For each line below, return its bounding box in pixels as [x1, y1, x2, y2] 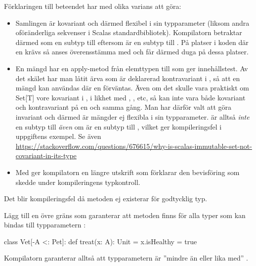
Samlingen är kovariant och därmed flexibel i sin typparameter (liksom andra [15, 17, 250, 28]
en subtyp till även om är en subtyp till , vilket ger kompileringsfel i [15, 121, 222, 132]
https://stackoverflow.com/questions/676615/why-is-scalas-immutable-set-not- [15, 140, 252, 151]
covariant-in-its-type [15, 150, 77, 161]
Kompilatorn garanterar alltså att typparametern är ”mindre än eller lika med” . [4, 253, 248, 263]
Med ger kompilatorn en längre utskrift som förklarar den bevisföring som [15, 167, 240, 177]
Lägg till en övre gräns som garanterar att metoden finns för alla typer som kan [4, 210, 246, 220]
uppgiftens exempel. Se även [15, 131, 101, 141]
